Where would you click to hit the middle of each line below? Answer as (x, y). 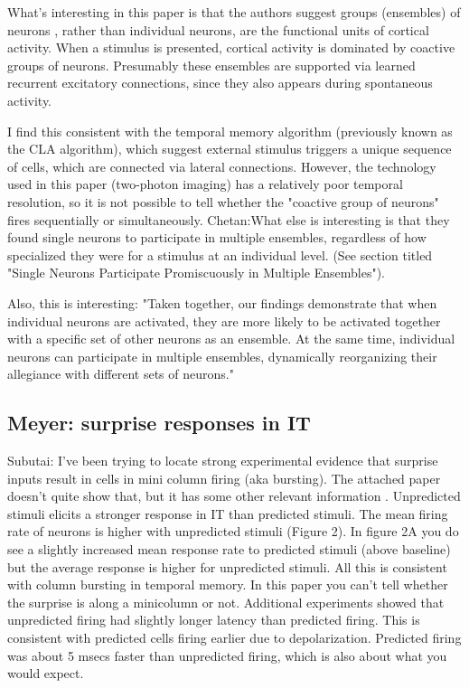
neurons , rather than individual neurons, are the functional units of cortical (218, 29)
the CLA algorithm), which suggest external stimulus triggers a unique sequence (230, 149)
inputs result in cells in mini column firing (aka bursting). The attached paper (224, 478)
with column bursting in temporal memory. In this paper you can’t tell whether (228, 584)
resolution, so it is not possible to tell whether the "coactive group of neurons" (223, 201)
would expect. (46, 673)
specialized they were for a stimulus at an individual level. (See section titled (220, 254)
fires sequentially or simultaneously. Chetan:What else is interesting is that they (229, 219)
